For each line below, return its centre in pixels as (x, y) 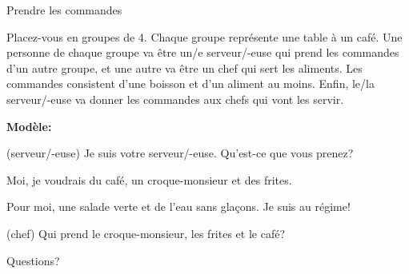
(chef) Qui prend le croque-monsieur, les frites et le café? (146, 233)
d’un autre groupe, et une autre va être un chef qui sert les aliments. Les (184, 68)
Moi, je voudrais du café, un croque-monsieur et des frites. (149, 179)
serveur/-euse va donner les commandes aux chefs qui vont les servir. (175, 99)
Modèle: (29, 126)
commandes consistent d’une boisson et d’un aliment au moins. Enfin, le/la (190, 83)
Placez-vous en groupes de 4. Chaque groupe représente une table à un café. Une (204, 36)
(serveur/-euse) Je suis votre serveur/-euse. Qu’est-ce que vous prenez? (180, 153)
